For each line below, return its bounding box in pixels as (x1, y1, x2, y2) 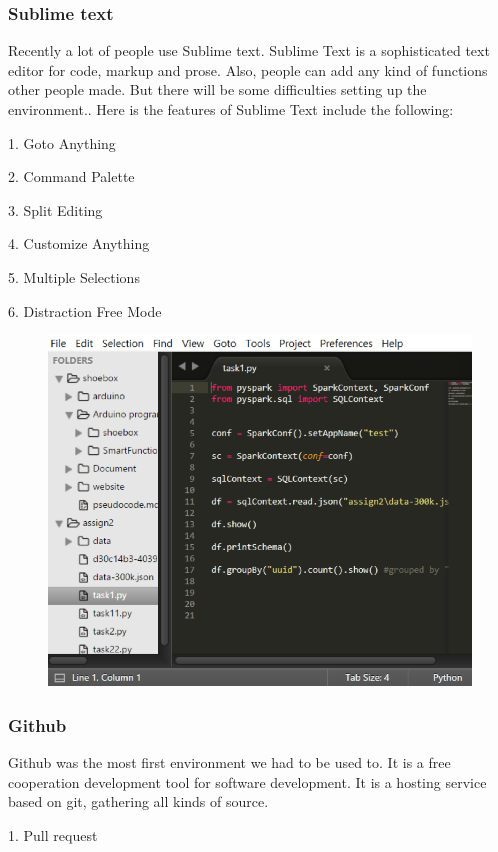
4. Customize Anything (8, 233, 150, 254)
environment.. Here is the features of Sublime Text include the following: (8, 99, 454, 119)
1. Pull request (8, 824, 98, 845)
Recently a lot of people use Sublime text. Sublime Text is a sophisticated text (8, 40, 490, 61)
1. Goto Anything (8, 132, 116, 153)
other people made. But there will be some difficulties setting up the (8, 79, 427, 100)
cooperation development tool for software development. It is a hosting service (8, 771, 487, 792)
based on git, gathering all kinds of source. (8, 791, 269, 812)
